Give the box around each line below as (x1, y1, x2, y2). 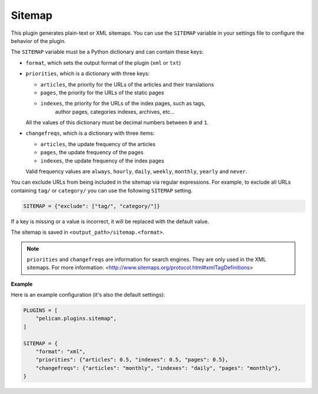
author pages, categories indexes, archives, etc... (55, 108, 175, 115)
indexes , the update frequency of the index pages (40, 157, 164, 164)
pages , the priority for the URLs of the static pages (40, 89, 164, 96)
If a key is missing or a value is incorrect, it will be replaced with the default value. (11, 218, 209, 225)
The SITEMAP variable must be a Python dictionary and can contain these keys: (11, 48, 204, 55)
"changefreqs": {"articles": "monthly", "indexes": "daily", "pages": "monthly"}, (35, 365, 281, 371)
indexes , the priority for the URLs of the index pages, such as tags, (40, 100, 206, 107)
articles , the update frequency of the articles (40, 140, 156, 147)
